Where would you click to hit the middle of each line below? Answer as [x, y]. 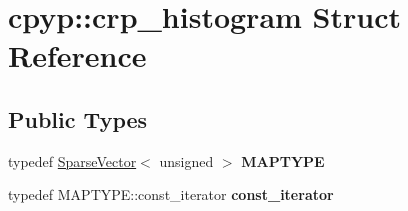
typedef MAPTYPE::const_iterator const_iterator [171, 194]
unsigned [186, 160]
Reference [77, 55]
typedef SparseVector [72, 160]
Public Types [78, 118]
